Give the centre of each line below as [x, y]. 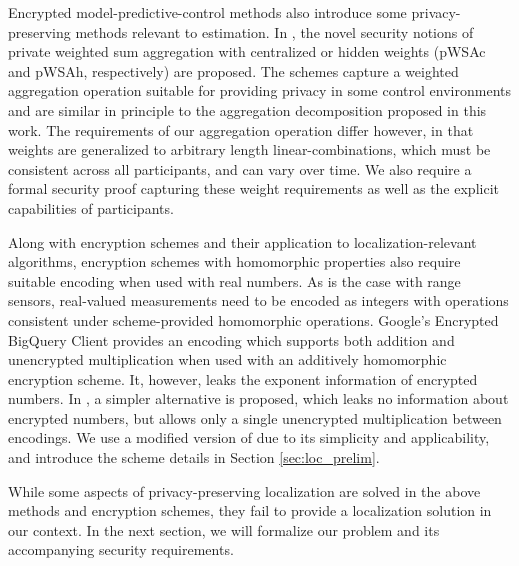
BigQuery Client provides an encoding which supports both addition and [231, 339]
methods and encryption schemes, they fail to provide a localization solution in [250, 510]
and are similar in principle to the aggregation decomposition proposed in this [247, 109]
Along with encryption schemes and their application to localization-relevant [242, 241]
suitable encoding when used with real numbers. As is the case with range [234, 280]
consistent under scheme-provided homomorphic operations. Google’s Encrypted [253, 319]
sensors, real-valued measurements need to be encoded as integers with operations [258, 300]
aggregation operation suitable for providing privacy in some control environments [259, 90]
